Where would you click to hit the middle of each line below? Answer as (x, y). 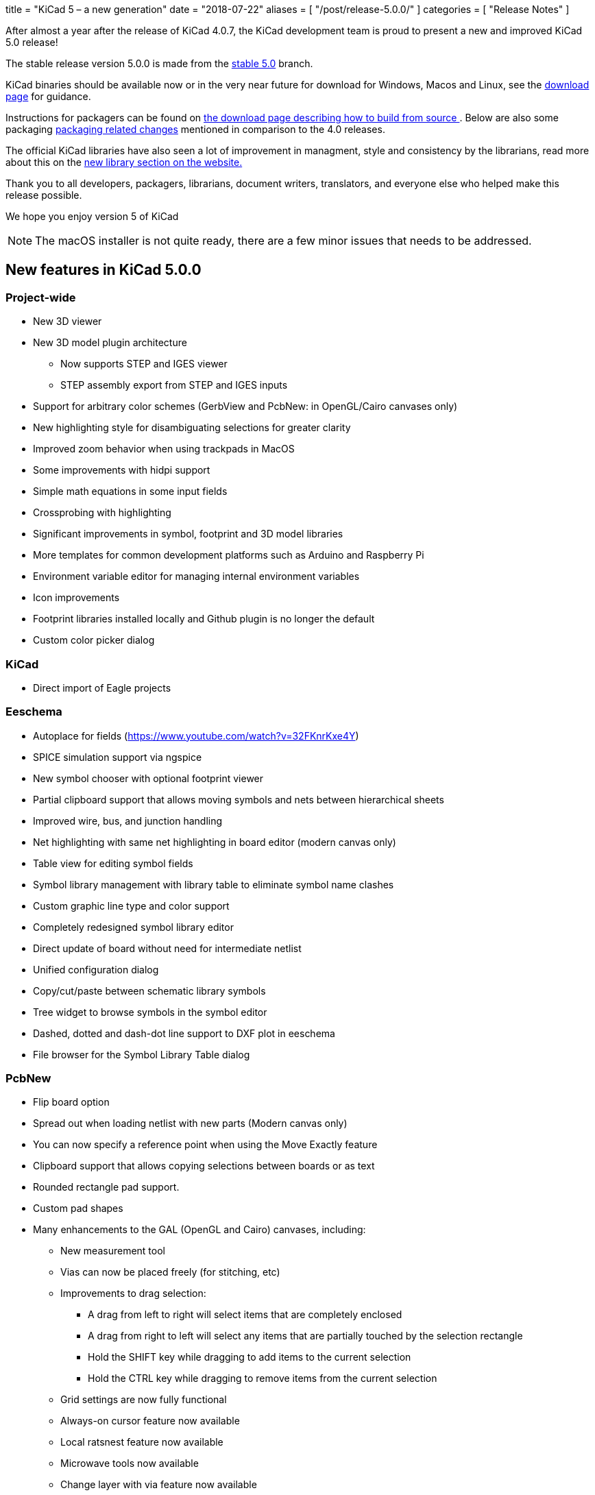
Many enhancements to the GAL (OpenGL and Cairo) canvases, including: (199, 1230)
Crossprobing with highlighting (102, 513)
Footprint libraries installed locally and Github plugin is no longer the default (204, 619)
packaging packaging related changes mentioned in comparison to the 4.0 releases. (195, 129)
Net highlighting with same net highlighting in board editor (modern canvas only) (215, 842)
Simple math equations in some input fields (130, 491)
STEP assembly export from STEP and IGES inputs (174, 385)
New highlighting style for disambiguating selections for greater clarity (192, 428)
